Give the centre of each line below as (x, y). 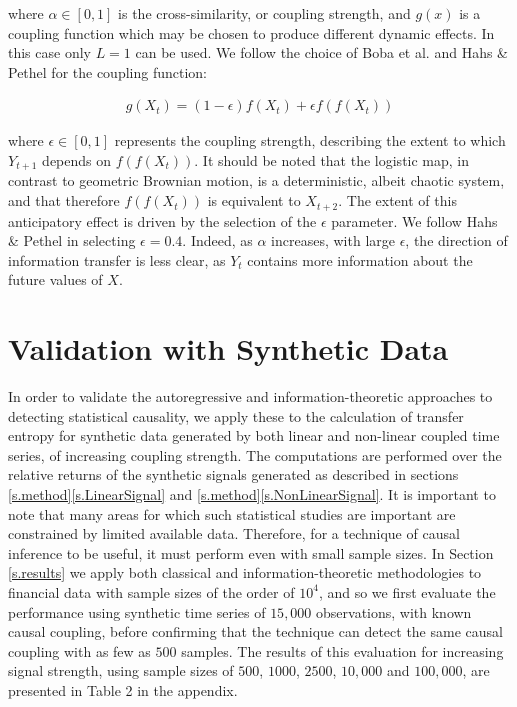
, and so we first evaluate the (407, 591)
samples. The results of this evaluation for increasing (342, 650)
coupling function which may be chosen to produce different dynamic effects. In (251, 32)
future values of (55, 279)
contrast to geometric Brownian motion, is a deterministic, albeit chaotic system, (256, 180)
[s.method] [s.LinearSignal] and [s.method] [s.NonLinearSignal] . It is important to (252, 493)
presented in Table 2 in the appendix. (123, 689)
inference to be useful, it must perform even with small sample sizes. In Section (251, 552)
